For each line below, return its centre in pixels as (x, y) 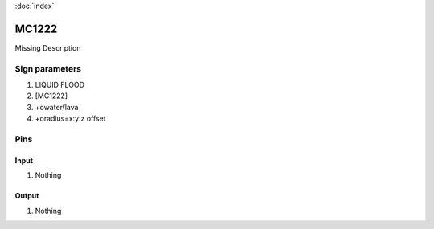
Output (27, 196)
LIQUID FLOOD (59, 85)
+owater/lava (57, 107)
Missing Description (48, 47)
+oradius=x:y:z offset (70, 119)
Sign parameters (48, 68)
